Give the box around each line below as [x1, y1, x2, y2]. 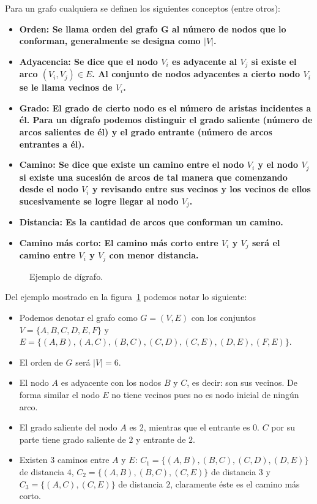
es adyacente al [171, 55, 237, 67]
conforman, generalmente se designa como [19, 34, 201, 47]
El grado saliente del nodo [19, 421, 117, 434]
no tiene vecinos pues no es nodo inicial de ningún [111, 388, 299, 401]
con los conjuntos [191, 310, 256, 323]
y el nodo [258, 158, 299, 171]
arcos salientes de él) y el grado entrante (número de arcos [19, 126, 272, 138]
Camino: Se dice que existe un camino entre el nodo [19, 158, 244, 171]
